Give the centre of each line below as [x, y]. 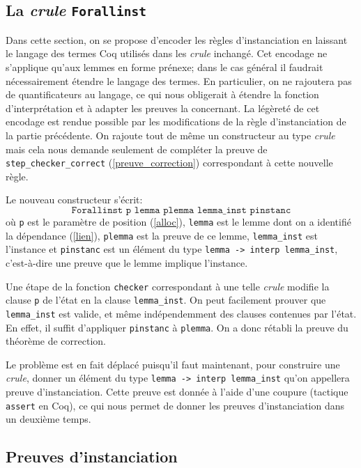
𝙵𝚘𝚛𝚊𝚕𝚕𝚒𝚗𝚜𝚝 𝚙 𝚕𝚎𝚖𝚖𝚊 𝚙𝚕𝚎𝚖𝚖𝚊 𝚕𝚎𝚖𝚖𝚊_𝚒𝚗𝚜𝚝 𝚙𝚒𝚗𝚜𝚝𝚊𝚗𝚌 [181, 210]
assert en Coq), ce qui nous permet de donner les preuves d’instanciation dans [175, 405]
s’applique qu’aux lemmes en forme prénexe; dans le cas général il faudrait [164, 67]
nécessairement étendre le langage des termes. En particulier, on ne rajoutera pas [179, 80]
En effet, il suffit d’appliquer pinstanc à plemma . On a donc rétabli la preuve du [177, 327]
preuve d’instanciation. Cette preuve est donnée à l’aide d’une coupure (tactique [177, 391]
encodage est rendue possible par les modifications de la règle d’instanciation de [176, 122]
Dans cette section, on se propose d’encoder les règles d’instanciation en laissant [177, 39]
